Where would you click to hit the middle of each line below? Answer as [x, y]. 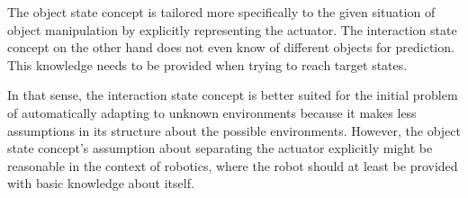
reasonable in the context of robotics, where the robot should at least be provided [233, 165]
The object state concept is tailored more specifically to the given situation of [221, 12]
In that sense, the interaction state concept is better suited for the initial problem [233, 95]
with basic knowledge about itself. [101, 183]
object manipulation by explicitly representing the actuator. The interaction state [232, 29]
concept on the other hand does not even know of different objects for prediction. [231, 47]
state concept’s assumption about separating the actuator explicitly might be [220, 148]
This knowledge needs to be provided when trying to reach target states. [207, 64]
